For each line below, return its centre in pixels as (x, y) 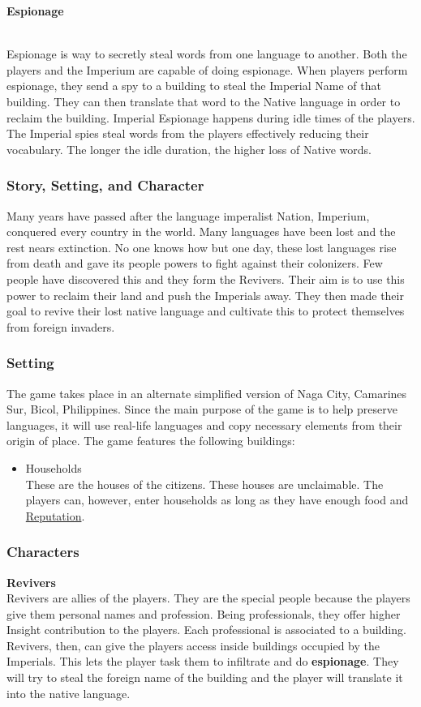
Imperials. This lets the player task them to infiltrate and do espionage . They (203, 661)
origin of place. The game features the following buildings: (151, 441)
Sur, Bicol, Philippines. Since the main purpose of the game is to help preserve (202, 409)
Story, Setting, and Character (105, 185)
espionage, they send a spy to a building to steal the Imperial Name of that (194, 86)
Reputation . (55, 515)
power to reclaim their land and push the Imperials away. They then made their (205, 295)
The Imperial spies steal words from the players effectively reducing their (188, 133)
